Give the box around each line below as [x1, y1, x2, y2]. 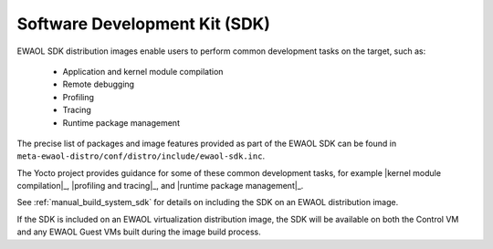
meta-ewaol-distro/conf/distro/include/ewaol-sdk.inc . [16, 150, 265, 161]
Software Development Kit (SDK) [16, 14, 271, 34]
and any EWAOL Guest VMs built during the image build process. [16, 226, 262, 237]
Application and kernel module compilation [62, 66, 224, 77]
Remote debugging [62, 78, 135, 90]
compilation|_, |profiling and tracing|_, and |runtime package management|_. [16, 181, 304, 192]
